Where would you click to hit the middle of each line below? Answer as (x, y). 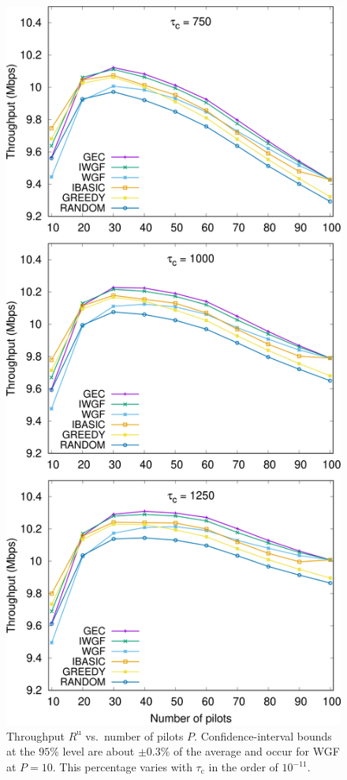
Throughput (35, 735)
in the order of (243, 767)
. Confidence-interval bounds (263, 735)
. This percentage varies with (122, 767)
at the (21, 751)
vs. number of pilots (134, 735)
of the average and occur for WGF (257, 751)
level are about (99, 751)
